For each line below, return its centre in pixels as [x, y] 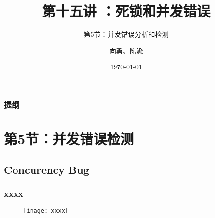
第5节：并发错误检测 [69, 139]
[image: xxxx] [46, 211]
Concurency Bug [47, 169]
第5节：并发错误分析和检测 [126, 34]
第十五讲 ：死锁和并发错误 [126, 11]
